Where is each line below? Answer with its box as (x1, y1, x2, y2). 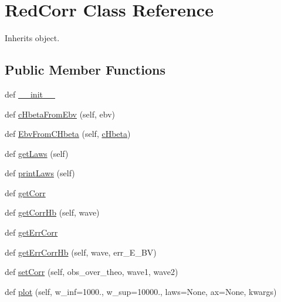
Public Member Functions (5, 61, 165, 79)
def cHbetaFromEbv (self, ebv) (5, 108, 115, 120)
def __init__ (5, 88, 55, 100)
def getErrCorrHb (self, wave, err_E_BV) (5, 246, 157, 258)
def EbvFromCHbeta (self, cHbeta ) (5, 127, 131, 140)
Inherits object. (5, 32, 60, 44)
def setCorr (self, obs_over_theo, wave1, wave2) (5, 266, 178, 278)
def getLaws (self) (5, 147, 69, 159)
